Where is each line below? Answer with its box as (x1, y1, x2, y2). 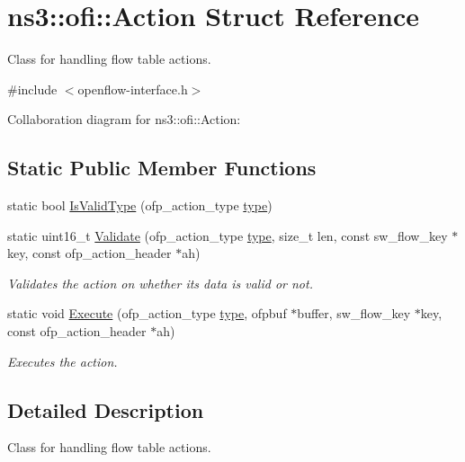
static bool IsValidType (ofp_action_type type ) (7, 196, 273, 215)
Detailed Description (7, 395, 204, 423)
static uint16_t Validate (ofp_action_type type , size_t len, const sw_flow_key (7, 226, 448, 244)
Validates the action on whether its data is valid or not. (7, 273, 313, 292)
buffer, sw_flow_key (297, 304, 411, 323)
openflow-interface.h (77, 79, 188, 98)
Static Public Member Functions (7, 154, 317, 182)
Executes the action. (7, 351, 118, 370)
